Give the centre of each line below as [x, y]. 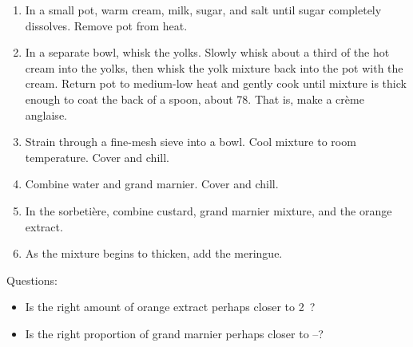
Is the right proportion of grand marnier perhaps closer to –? [174, 333]
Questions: [32, 280]
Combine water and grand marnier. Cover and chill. [152, 184]
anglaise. [46, 114]
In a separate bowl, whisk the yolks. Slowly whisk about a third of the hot [207, 52]
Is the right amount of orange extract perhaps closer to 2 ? [170, 307]
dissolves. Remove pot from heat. [106, 25]
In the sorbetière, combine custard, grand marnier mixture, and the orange [208, 210]
